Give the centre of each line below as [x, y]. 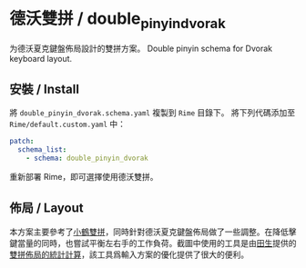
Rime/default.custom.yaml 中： [67, 124]
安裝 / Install [45, 89]
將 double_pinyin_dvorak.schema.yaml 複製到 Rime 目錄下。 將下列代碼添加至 [153, 113]
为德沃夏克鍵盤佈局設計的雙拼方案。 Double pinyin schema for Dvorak [141, 48]
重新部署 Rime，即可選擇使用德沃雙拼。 [84, 176]
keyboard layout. [41, 58]
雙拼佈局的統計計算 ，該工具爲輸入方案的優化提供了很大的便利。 [129, 254]
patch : [22, 142]
